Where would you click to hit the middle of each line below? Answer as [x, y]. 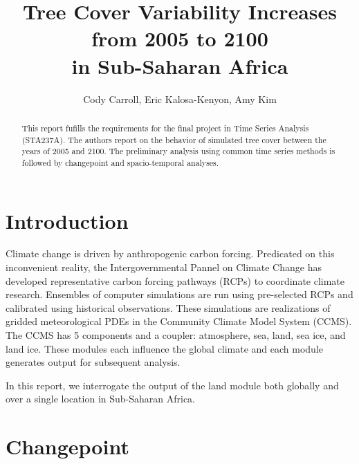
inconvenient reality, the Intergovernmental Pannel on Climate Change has [164, 267]
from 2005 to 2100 [180, 38]
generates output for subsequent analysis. [93, 362]
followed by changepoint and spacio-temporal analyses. [120, 162]
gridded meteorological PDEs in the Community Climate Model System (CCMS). [179, 321]
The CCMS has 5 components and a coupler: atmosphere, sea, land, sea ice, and [176, 335]
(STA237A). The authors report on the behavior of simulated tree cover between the [174, 139]
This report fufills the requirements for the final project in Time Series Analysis [165, 128]
